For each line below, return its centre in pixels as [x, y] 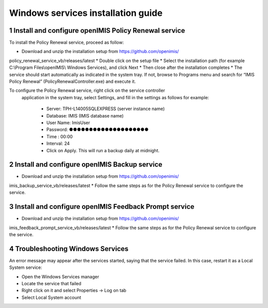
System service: [26, 267]
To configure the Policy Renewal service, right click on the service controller [87, 91]
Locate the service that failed [51, 283]
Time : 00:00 [60, 136]
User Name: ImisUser [68, 123]
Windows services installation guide [86, 13]
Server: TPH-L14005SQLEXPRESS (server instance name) [105, 109]
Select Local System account [51, 297]
